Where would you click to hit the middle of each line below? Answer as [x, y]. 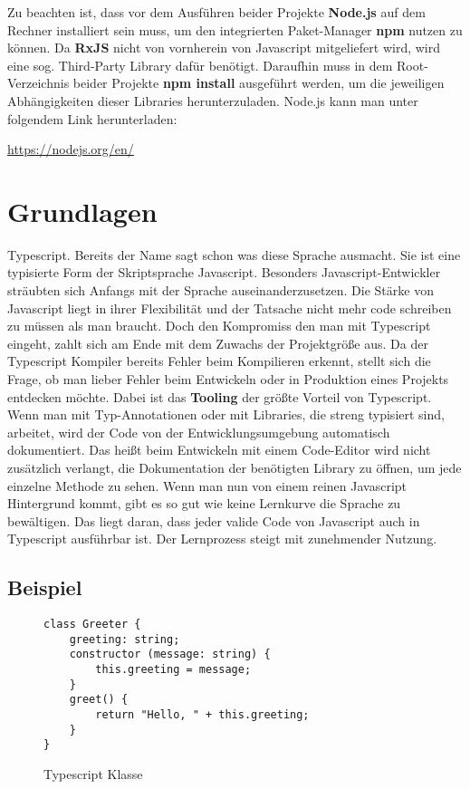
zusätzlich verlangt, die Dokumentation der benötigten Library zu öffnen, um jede [235, 467]
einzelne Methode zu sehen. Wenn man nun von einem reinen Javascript [207, 485]
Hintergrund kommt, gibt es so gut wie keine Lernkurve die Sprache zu [204, 503]
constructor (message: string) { [170, 654]
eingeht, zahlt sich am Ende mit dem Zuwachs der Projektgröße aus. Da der [218, 343]
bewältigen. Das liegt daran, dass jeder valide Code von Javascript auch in [214, 520]
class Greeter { [92, 625]
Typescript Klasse [93, 774]
